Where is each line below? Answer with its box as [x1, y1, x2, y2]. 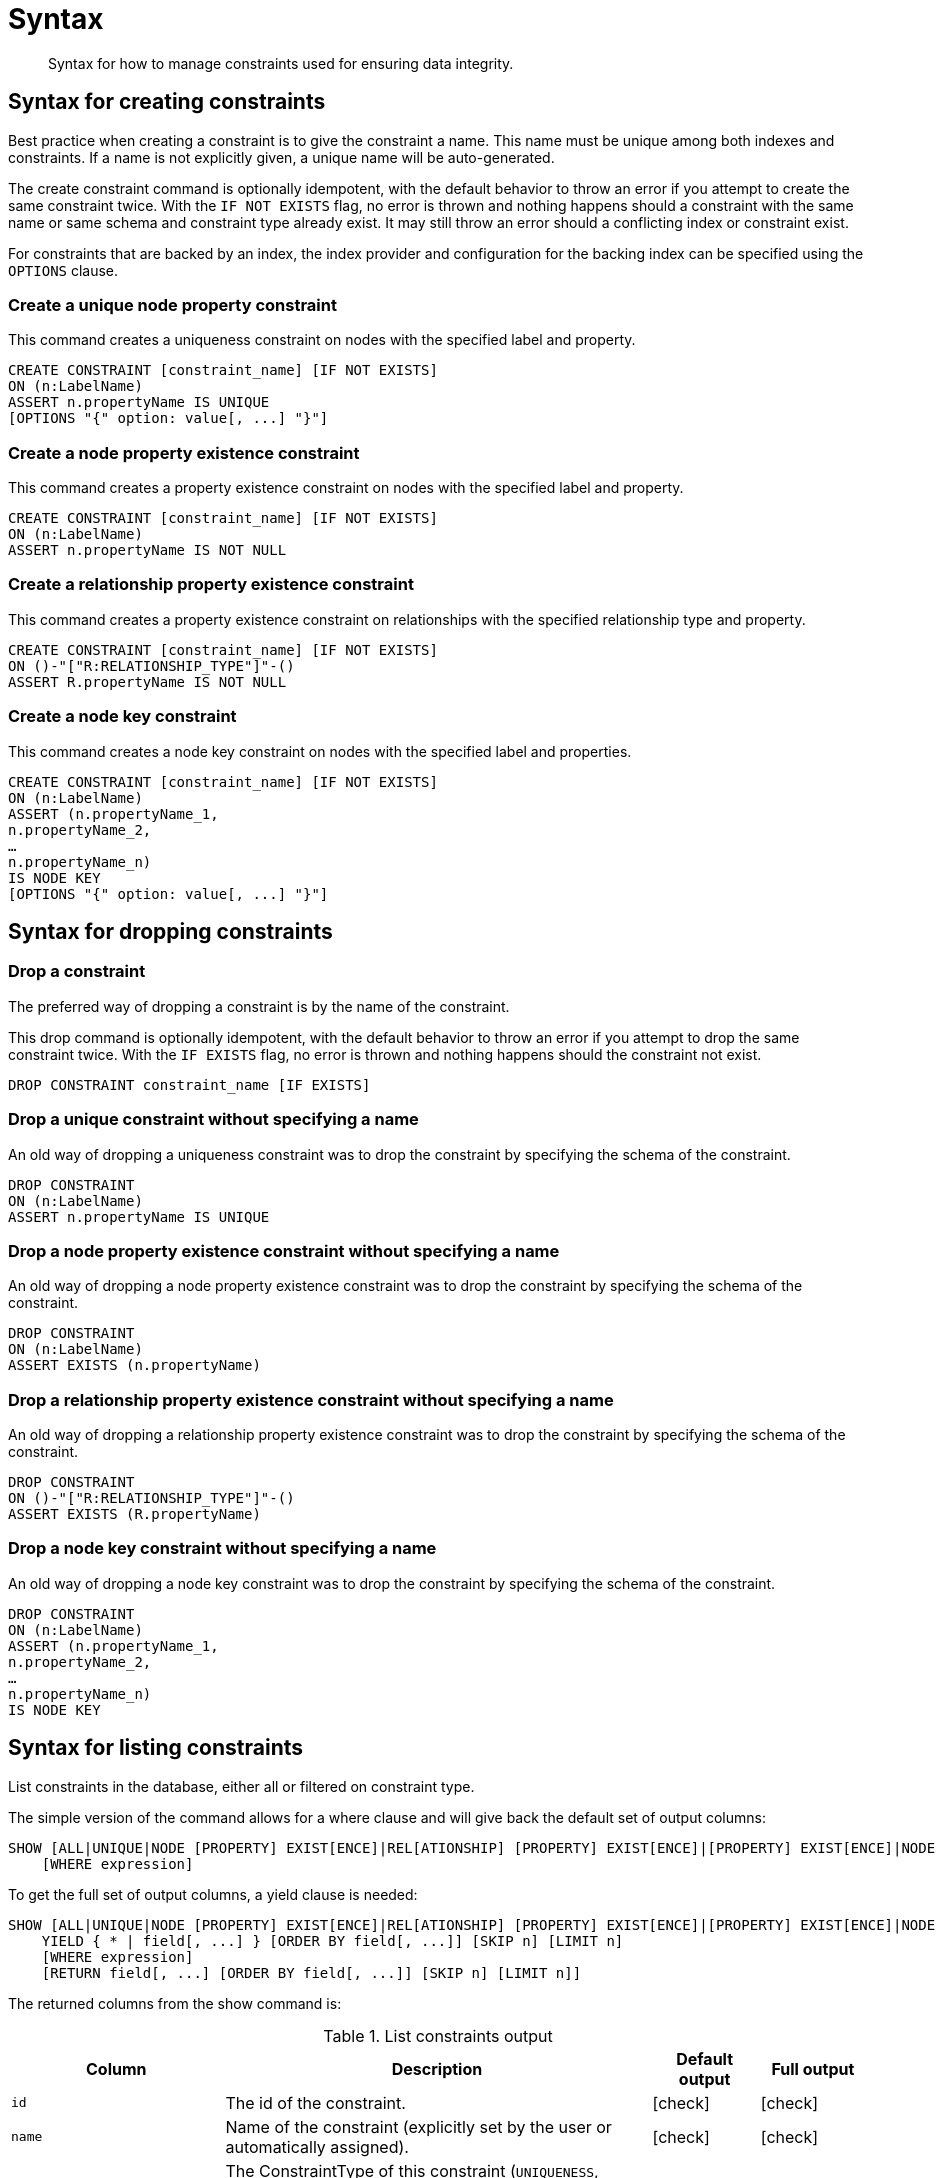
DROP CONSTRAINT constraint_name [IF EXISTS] [8, 1076, 371, 1093]
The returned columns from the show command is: [8, 1994, 342, 2012]
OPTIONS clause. [8, 261, 119, 279]
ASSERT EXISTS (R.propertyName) [8, 1506, 261, 1523]
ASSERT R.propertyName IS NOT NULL [8, 673, 287, 690]
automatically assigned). [225, 2136, 409, 2157]
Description [391, 2058, 483, 2079]
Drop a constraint [8, 961, 146, 982]
